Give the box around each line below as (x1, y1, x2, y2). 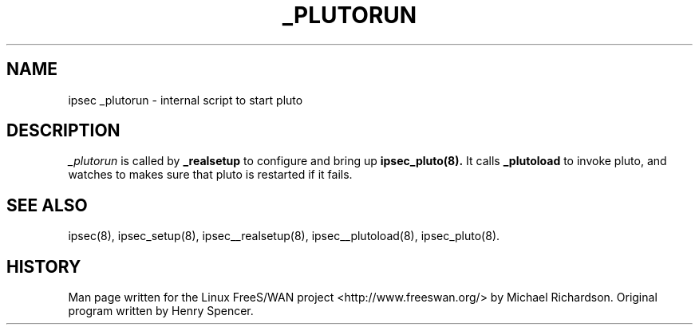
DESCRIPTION (6, 120, 120, 141)
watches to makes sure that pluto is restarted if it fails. (68, 167, 353, 182)
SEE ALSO (6, 195, 88, 215)
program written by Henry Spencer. (68, 304, 254, 318)
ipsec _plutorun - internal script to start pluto (68, 93, 303, 107)
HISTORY (6, 256, 81, 277)
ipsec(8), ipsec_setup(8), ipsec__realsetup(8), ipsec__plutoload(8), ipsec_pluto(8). (68, 229, 500, 243)
